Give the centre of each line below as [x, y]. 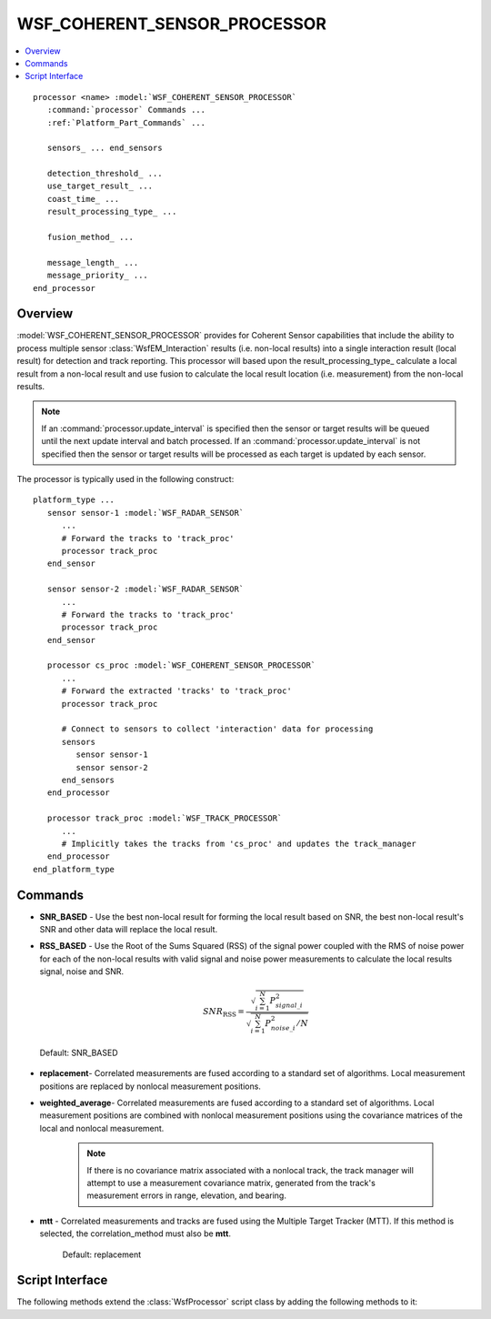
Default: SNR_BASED [79, 1052]
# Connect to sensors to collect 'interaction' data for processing [217, 729]
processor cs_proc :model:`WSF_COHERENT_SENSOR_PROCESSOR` [181, 665]
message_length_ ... [93, 262]
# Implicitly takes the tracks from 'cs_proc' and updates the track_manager [239, 843]
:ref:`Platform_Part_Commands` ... [126, 122]
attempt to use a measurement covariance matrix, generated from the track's [231, 1183]
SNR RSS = [224, 1012]
